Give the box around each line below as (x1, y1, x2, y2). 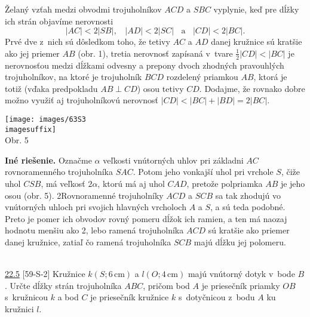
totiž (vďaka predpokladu (5, 82, 98, 94)
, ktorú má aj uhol (97, 177, 165, 190)
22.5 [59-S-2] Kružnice (5, 267, 85, 280)
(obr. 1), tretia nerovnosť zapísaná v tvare (78, 47, 233, 59)
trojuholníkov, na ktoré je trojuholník (5, 70, 142, 83)
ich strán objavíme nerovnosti (5, 14, 113, 27)
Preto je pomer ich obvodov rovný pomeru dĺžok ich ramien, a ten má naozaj (5, 212, 287, 224)
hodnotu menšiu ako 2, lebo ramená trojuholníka (5, 224, 184, 236)
